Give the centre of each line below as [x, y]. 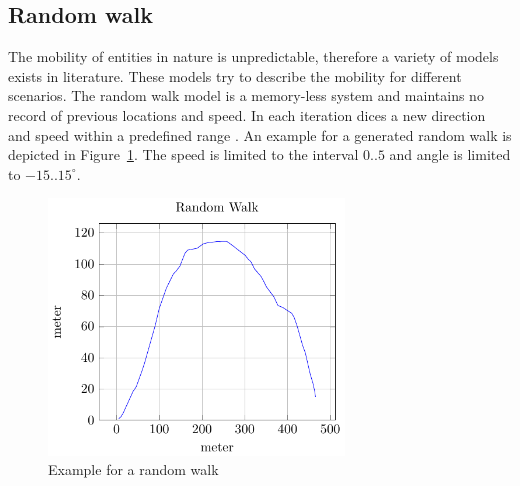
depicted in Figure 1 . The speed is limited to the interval [183, 154]
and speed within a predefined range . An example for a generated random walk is [260, 134]
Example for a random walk [133, 469]
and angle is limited [450, 154]
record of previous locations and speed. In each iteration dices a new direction [247, 114]
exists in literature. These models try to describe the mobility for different [235, 75]
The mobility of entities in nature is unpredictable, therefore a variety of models [253, 56]
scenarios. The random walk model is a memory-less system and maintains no [246, 95]
